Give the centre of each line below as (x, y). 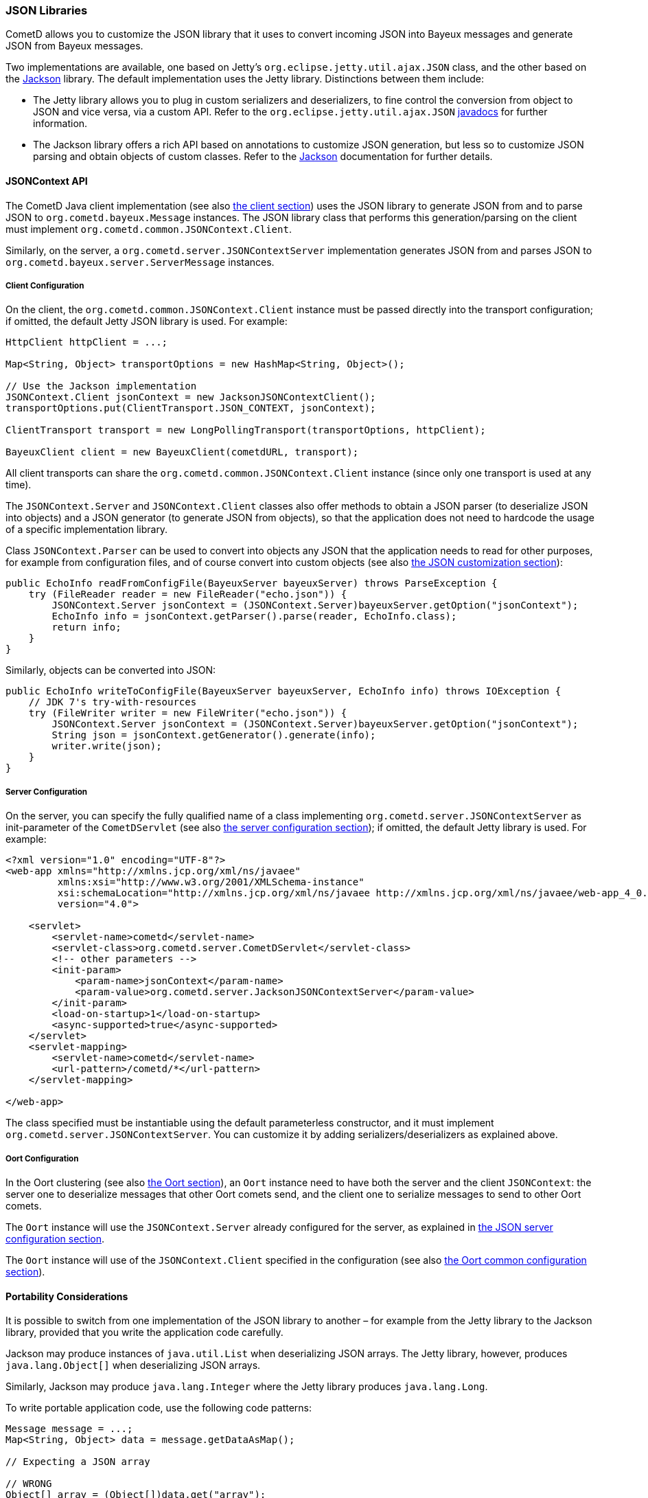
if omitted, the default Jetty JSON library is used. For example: (147, 321)
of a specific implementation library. (87, 530)
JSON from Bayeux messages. (74, 46)
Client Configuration (45, 285)
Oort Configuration (42, 1158)
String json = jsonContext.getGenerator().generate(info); (214, 735)
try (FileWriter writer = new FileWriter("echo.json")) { (188, 713)
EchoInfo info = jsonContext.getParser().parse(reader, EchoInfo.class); (254, 616)
